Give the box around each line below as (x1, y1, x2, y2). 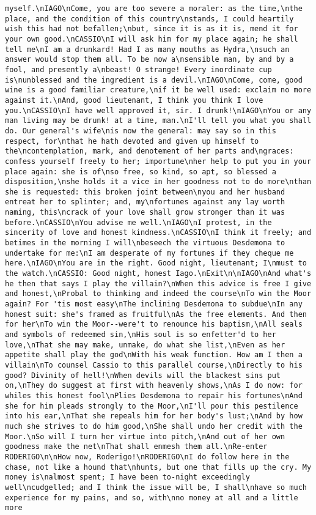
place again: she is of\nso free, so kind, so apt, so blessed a (5, 167, 276, 176)
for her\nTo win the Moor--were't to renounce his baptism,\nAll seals (5, 320, 303, 329)
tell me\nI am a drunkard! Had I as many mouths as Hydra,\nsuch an (5, 45, 290, 54)
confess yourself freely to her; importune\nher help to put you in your (5, 157, 312, 166)
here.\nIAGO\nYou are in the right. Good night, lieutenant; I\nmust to (5, 259, 307, 268)
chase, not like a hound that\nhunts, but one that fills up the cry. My (5, 462, 312, 472)
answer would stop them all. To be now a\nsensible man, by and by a (5, 55, 294, 64)
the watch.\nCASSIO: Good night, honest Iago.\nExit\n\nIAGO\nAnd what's (5, 269, 312, 278)
